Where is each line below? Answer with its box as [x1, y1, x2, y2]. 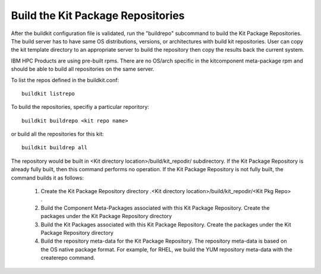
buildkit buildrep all [21, 144, 88, 151]
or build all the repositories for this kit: [11, 131, 104, 138]
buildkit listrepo [21, 90, 75, 97]
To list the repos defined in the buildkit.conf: [11, 76, 119, 83]
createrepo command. [40, 254, 95, 262]
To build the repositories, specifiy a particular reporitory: [11, 103, 150, 111]
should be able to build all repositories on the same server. [11, 65, 155, 73]
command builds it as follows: [11, 174, 84, 181]
